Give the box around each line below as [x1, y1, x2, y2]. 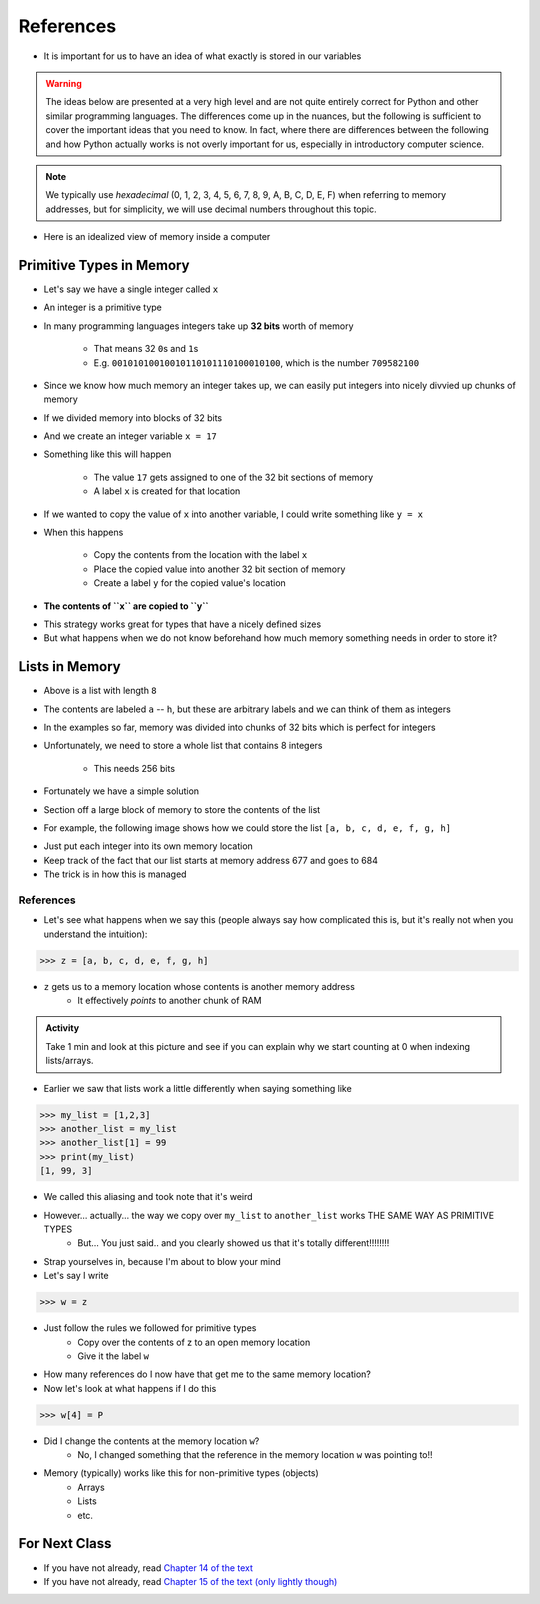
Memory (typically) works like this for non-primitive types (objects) [43, 1467, 319, 1479]
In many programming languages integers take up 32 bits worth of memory [43, 320, 354, 332]
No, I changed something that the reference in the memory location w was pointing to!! [77, 1449, 434, 1461]
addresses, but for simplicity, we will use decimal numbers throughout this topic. [45, 203, 377, 215]
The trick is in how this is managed [43, 868, 187, 880]
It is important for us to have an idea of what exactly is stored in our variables [43, 50, 362, 62]
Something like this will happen [43, 448, 172, 460]
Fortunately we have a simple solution [43, 785, 200, 797]
